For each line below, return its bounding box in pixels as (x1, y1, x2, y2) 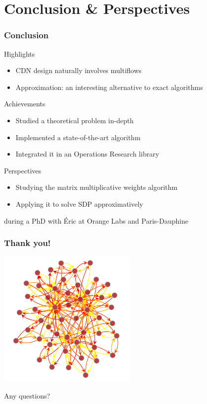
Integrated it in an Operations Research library (15, 149, 159, 159)
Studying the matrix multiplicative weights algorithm (15, 182, 178, 192)
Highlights (4, 48, 35, 59)
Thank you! (4, 237, 51, 249)
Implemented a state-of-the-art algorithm (15, 132, 141, 142)
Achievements (4, 98, 46, 109)
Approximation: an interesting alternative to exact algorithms (15, 81, 203, 92)
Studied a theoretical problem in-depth (15, 115, 134, 125)
